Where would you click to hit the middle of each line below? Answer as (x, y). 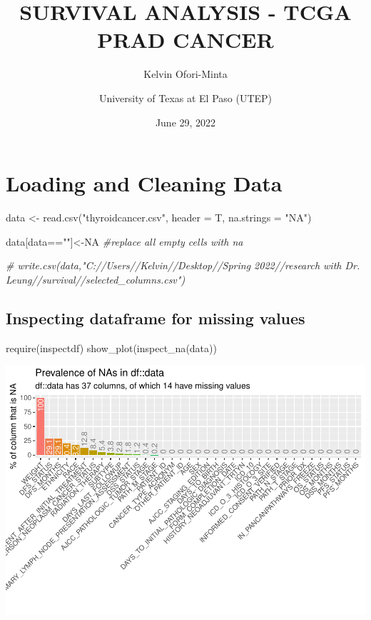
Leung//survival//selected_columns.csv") (96, 279)
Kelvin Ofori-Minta (185, 74)
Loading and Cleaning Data (144, 183)
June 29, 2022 (185, 122)
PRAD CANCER (185, 40)
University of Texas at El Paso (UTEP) (185, 97)
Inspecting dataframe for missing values (156, 317)
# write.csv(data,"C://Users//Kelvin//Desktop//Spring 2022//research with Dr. (183, 265)
